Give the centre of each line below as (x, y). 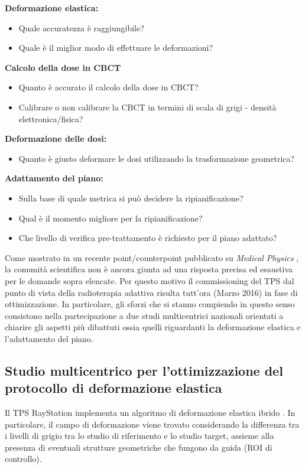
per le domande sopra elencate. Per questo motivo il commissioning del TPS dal (150, 280)
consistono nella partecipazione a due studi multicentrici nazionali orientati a (144, 315)
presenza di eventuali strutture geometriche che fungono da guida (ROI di (139, 447)
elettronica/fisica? (51, 118)
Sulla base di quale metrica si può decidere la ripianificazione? (131, 198)
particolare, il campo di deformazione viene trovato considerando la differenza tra (152, 424)
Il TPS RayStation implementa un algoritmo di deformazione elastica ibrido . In (150, 413)
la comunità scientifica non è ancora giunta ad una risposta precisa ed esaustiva (149, 269)
